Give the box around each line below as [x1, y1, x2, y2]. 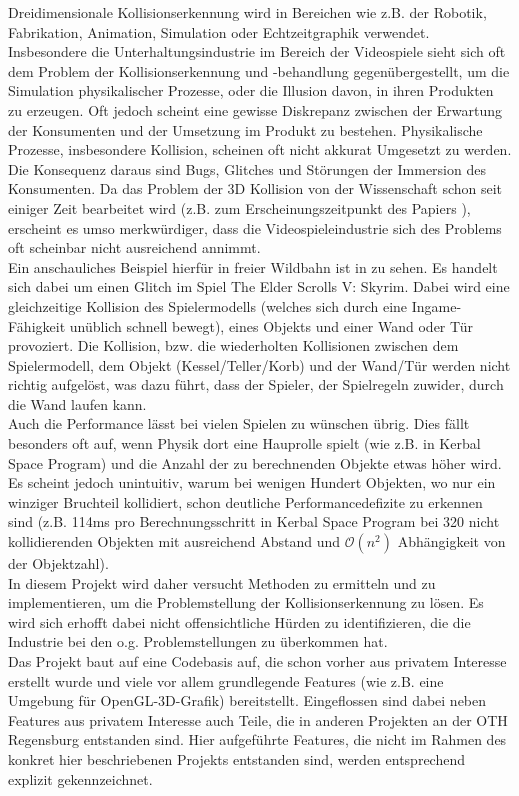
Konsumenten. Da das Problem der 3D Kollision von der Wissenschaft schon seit [8, 178, 503, 199]
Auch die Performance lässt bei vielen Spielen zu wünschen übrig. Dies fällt [8, 413, 470, 434]
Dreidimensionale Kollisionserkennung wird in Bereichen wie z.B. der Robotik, [8, 2, 487, 22]
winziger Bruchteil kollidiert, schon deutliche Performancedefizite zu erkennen [8, 491, 483, 512]
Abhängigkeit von [397, 531, 506, 552]
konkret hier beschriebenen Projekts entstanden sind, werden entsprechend [8, 748, 466, 769]
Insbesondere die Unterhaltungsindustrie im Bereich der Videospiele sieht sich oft [8, 41, 506, 62]
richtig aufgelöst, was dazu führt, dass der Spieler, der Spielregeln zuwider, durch [8, 374, 504, 395]
